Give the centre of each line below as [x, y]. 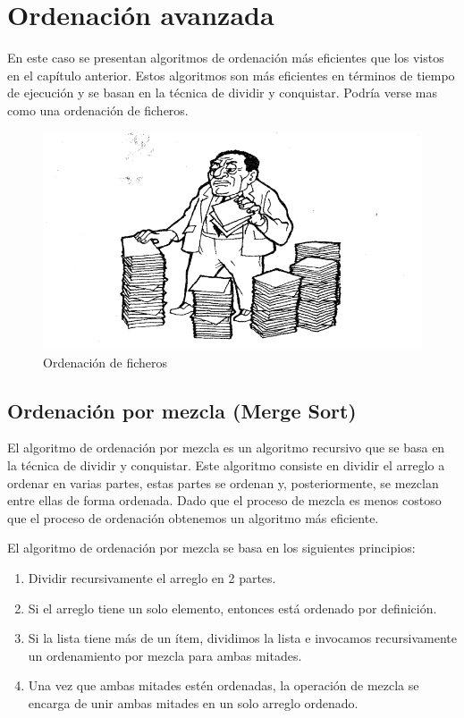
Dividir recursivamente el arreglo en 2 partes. [152, 577]
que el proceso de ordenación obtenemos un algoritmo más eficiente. [193, 517]
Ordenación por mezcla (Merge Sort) [182, 410]
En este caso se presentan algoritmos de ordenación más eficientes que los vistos [226, 58]
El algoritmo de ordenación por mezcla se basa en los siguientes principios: [211, 548]
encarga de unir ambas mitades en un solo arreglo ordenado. [193, 702]
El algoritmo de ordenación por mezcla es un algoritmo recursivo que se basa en [226, 448]
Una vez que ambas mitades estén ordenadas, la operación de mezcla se [224, 685]
